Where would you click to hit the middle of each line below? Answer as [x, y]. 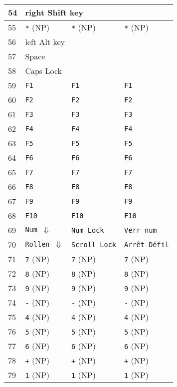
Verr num [141, 230]
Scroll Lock [94, 244]
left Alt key [45, 42]
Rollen [37, 244]
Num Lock [88, 230]
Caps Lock [44, 71]
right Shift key [54, 12]
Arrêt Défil [147, 244]
